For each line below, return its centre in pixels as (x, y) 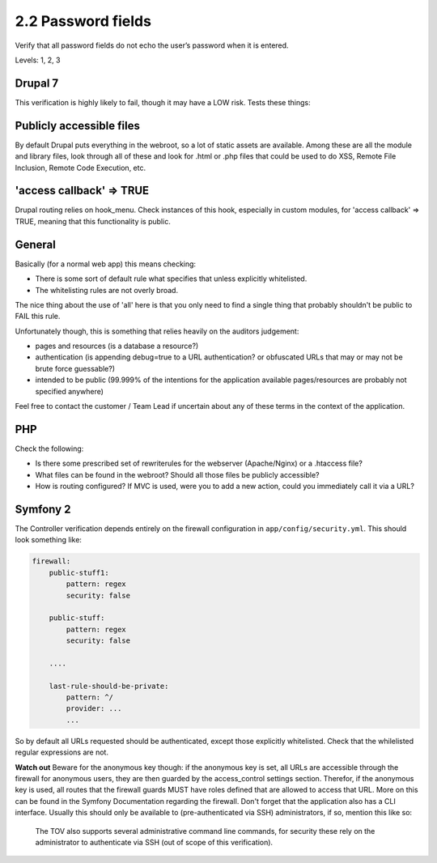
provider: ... (94, 709)
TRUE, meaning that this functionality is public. (93, 221)
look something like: (49, 540)
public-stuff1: (79, 572)
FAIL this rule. (38, 317)
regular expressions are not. (62, 752)
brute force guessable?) (75, 368)
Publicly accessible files (78, 125)
